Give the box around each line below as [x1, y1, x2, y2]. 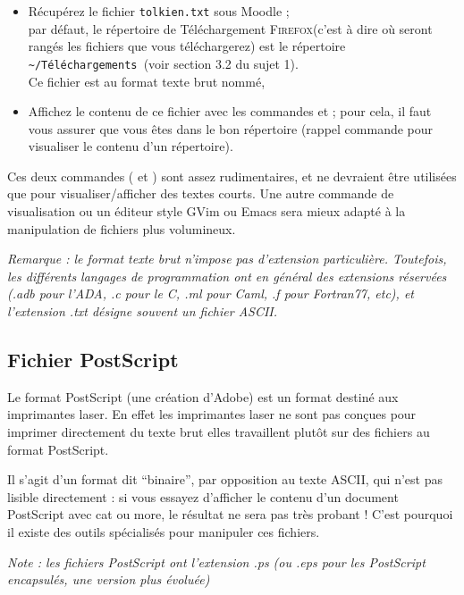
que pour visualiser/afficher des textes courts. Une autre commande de [7, 184, 394, 203]
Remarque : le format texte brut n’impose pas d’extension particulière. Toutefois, [7, 249, 447, 268]
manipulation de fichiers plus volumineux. [7, 219, 236, 238]
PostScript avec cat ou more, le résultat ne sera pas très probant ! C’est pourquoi [7, 505, 453, 524]
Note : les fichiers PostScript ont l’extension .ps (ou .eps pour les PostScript [7, 552, 426, 571]
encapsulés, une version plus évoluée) [7, 570, 210, 589]
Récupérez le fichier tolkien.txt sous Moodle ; [28, 2, 290, 20]
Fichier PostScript [7, 346, 179, 373]
